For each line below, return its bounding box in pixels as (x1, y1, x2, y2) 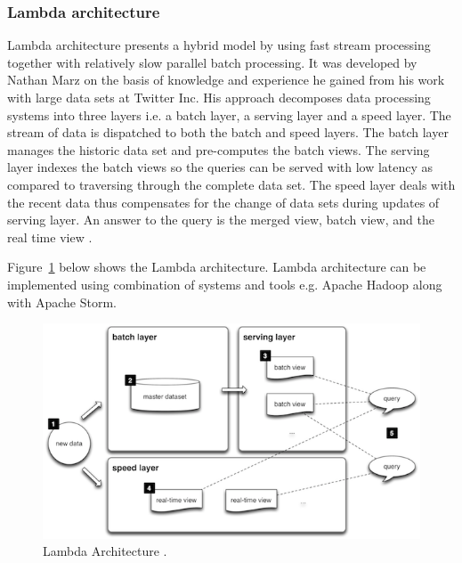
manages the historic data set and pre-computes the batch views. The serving (7, 140, 430, 159)
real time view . (7, 227, 93, 246)
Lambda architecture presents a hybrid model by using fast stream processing (7, 36, 431, 54)
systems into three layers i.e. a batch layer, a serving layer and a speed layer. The (7, 105, 451, 124)
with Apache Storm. (7, 292, 117, 311)
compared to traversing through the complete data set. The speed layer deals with (7, 175, 456, 193)
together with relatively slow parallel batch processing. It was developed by (7, 53, 417, 71)
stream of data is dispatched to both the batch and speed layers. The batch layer (7, 123, 449, 142)
